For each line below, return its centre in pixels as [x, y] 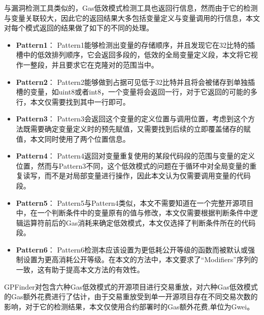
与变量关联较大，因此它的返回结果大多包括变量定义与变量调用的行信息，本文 [132, 18]
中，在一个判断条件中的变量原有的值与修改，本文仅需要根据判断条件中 [133, 213]
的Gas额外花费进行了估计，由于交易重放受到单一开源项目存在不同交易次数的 [131, 296]
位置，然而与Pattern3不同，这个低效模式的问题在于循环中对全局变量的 [133, 165]
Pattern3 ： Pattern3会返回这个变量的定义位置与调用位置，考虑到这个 [132, 119]
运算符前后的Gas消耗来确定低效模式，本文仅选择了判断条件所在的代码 [139, 222]
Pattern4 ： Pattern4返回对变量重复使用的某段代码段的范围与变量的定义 [135, 156]
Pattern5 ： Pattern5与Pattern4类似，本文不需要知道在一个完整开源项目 [135, 202]
